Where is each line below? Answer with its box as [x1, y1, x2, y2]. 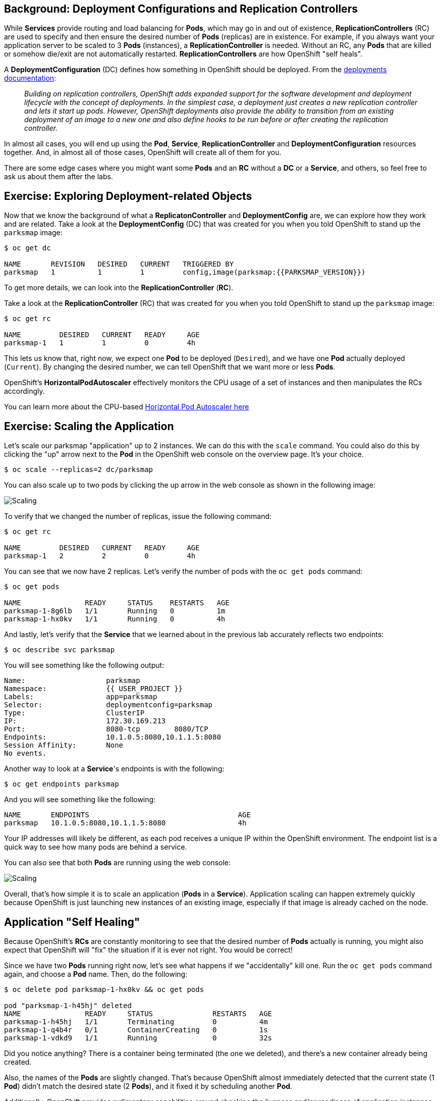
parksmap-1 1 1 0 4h [4, 339, 196, 347]
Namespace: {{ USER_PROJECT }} [4, 685, 183, 693]
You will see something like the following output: [4, 661, 164, 670]
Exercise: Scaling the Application [4, 420, 174, 433]
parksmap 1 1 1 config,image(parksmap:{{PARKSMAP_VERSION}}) [4, 268, 366, 277]
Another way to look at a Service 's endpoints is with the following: [4, 764, 225, 773]
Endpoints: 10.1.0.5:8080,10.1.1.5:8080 [4, 733, 221, 742]
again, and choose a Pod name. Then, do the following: [4, 969, 188, 978]
